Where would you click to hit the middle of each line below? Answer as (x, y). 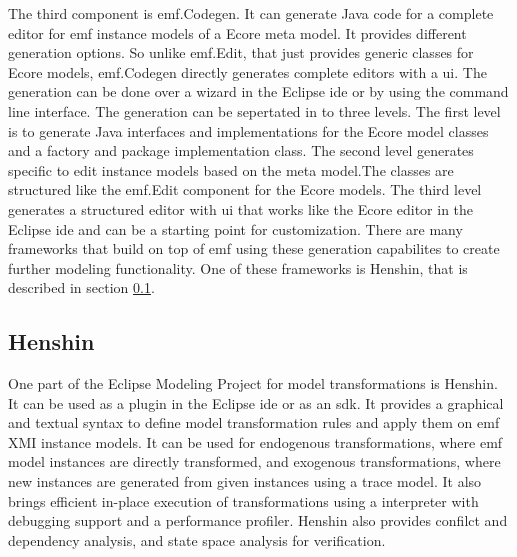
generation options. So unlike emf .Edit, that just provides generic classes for (241, 52)
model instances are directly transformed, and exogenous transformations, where (254, 461)
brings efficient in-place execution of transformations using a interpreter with (243, 500)
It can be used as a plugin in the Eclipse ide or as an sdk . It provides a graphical (256, 402)
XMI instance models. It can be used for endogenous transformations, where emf (255, 441)
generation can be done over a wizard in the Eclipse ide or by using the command (258, 91)
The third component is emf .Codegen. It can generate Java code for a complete (251, 13)
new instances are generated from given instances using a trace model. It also (245, 481)
